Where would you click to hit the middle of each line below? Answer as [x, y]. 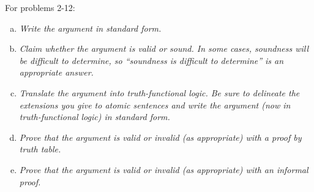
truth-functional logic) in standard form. [95, 117]
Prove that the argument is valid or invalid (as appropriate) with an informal [164, 169]
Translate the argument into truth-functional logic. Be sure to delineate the [159, 92]
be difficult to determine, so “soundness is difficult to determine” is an [151, 60]
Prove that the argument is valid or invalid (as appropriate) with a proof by [160, 137]
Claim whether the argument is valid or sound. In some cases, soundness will [164, 48]
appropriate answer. [56, 72]
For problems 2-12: [40, 7]
